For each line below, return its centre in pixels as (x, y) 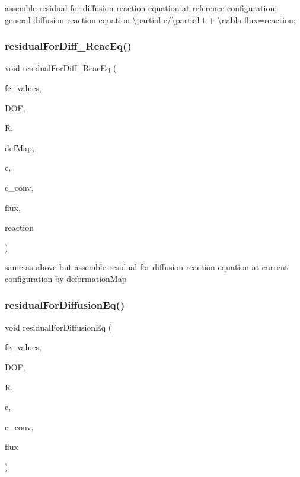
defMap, (20, 147)
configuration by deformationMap (66, 278)
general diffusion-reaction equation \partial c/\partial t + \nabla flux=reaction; (150, 19)
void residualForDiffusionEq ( (58, 327)
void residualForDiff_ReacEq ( (61, 68)
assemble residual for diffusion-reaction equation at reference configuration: (141, 8)
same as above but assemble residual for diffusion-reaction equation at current (146, 267)
